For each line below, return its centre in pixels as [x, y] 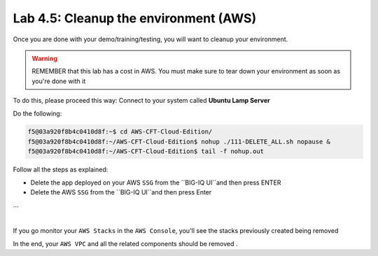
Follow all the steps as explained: [61, 170]
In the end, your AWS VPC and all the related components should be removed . [125, 243]
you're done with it [59, 81]
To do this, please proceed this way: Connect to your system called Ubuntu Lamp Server [141, 101]
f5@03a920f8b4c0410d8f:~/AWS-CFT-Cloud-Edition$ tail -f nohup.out [146, 151]
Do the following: [37, 113]
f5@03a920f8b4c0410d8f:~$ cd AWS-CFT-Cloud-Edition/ [120, 132]
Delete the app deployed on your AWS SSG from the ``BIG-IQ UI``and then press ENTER [156, 183]
